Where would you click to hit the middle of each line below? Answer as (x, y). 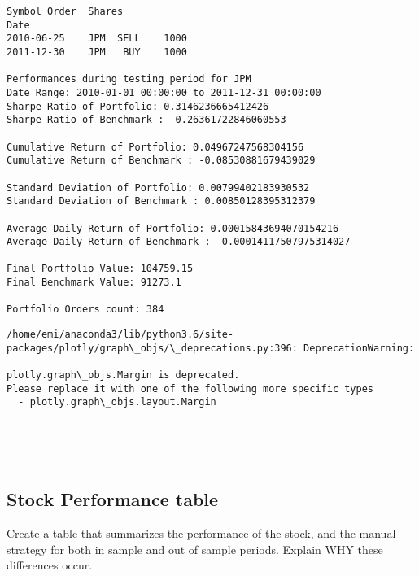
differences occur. (50, 565)
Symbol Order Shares (65, 11)
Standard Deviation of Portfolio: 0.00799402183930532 (158, 188)
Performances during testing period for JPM (129, 79)
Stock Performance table (113, 499)
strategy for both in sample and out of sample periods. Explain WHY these (195, 549)
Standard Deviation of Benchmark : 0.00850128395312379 (161, 201)
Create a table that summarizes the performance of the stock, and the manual (201, 533)
